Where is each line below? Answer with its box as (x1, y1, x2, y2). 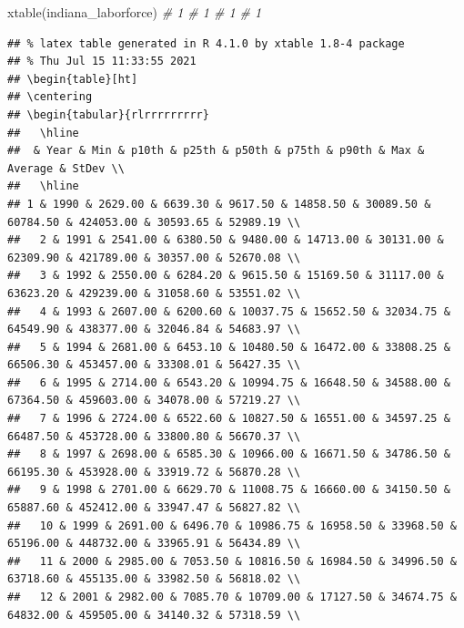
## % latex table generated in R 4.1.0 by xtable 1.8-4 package (7, 36, 405, 50)
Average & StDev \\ (7, 161, 125, 175)
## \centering (7, 90, 93, 104)
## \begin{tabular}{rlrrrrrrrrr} (7, 108, 209, 121)
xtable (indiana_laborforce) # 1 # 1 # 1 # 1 (7, 3, 262, 21)
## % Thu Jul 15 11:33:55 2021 (7, 55, 197, 68)
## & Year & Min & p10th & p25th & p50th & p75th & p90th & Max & (7, 144, 425, 158)
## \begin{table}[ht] (7, 72, 138, 86)
